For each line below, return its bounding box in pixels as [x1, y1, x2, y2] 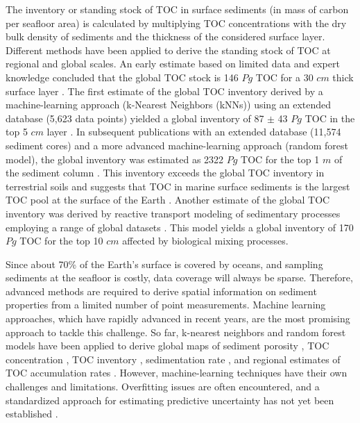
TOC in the [305, 110, 355, 125]
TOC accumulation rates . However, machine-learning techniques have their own [6, 365, 348, 380]
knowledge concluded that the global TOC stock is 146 [6, 69, 239, 84]
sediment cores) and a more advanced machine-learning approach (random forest [6, 138, 348, 152]
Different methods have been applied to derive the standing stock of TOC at [6, 42, 331, 57]
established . [6, 406, 58, 421]
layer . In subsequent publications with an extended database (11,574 [46, 124, 341, 139]
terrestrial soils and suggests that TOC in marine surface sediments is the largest [6, 179, 350, 193]
